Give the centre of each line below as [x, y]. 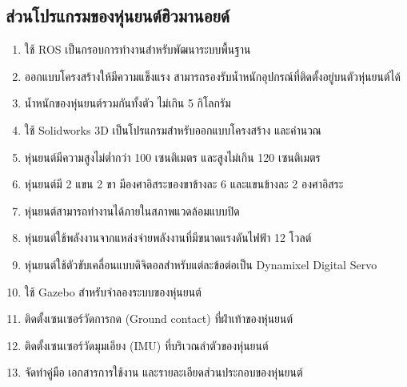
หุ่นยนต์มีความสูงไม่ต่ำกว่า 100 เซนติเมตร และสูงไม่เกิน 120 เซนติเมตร [172, 157]
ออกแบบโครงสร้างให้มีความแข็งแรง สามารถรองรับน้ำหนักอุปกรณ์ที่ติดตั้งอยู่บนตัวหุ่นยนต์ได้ [212, 76]
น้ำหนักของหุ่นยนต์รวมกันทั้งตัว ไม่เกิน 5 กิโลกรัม [128, 103]
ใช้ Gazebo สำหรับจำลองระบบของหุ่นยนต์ [113, 291]
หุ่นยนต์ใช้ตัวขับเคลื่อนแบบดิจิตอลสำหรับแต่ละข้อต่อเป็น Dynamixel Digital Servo [201, 264]
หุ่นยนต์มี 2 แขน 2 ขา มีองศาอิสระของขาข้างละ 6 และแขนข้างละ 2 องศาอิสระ [184, 184]
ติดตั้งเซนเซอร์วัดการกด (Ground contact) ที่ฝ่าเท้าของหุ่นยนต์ [159, 318]
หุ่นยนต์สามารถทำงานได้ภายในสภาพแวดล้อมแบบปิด [132, 210]
